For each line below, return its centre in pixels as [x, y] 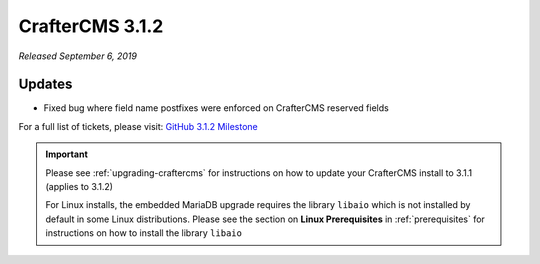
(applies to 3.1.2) [79, 187]
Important [67, 154]
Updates [45, 84]
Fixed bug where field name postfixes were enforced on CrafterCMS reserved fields [216, 108]
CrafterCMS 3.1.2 [91, 26]
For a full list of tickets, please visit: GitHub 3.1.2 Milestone [138, 126]
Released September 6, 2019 [77, 56]
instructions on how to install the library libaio [143, 233]
